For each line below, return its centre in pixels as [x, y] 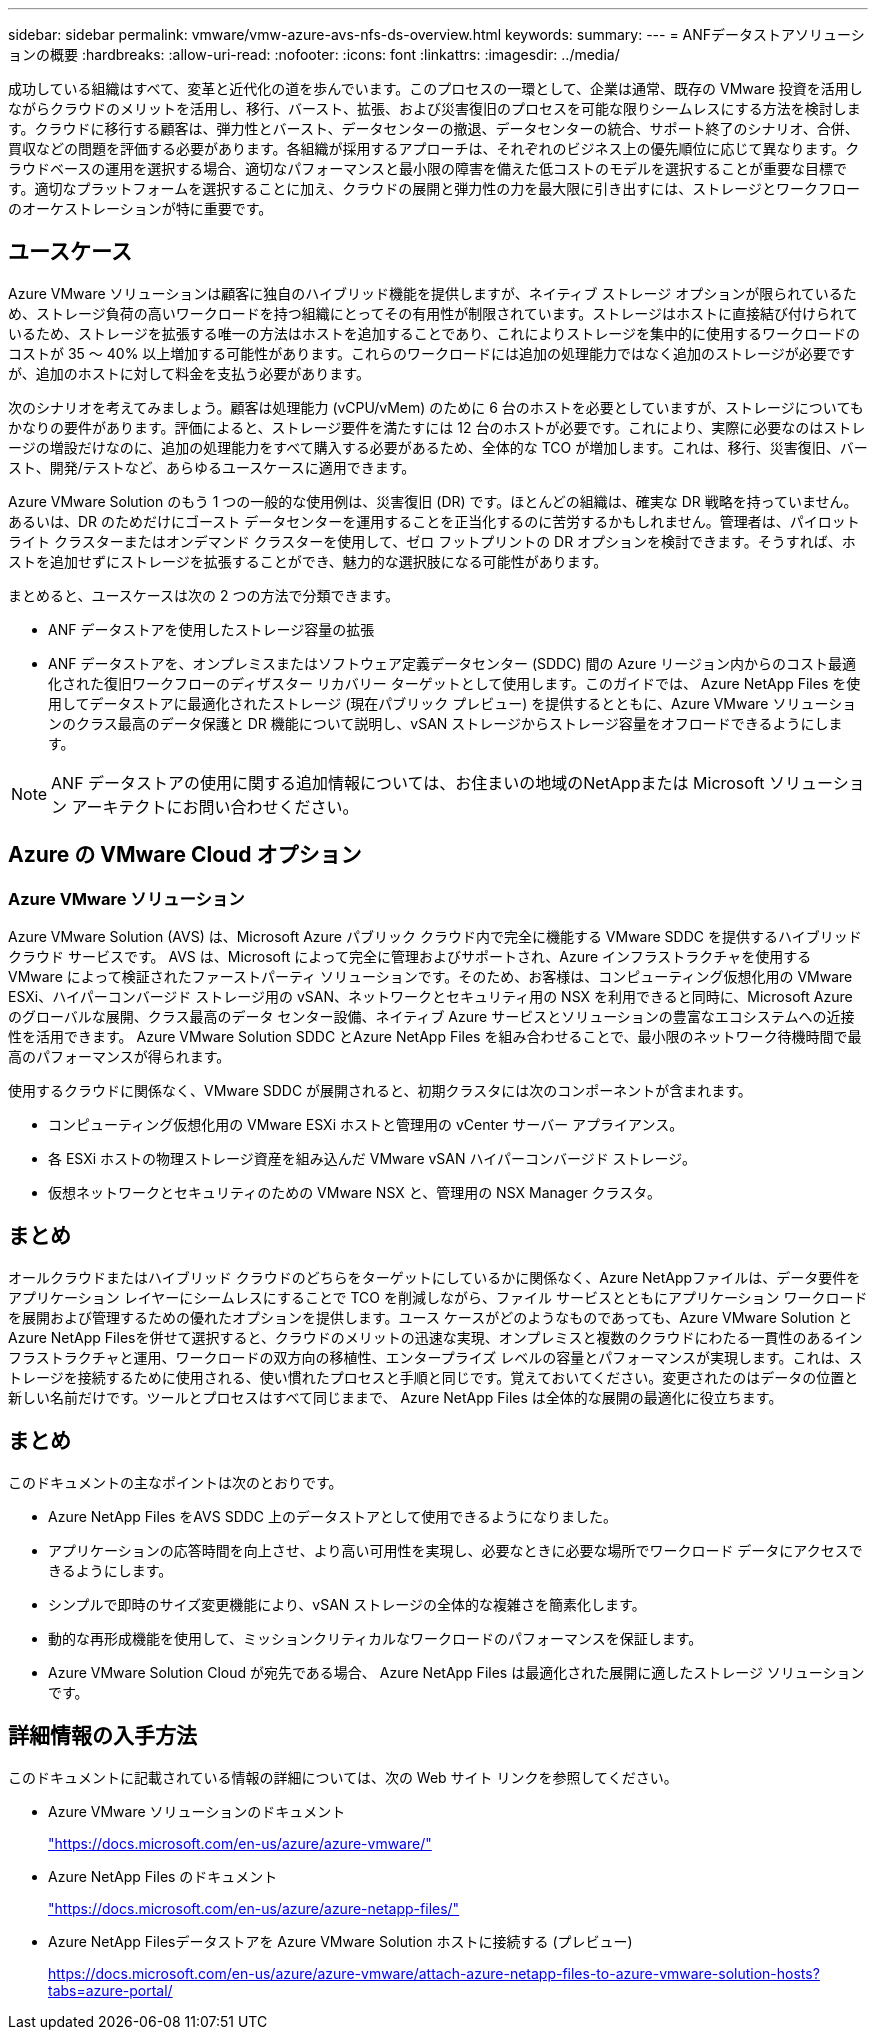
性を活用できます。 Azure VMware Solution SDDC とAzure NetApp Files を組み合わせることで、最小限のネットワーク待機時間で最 [435, 1037]
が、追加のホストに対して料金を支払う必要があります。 [189, 373]
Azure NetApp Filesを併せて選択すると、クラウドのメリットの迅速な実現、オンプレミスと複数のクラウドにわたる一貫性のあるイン [435, 1337]
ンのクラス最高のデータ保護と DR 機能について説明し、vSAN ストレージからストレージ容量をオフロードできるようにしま [445, 723]
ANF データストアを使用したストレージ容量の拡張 [211, 629]
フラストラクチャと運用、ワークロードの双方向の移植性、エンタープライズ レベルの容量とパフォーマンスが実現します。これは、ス [435, 1357]
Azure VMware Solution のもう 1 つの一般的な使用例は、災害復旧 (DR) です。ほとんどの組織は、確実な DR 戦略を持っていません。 [433, 501]
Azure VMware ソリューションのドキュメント [197, 1811]
